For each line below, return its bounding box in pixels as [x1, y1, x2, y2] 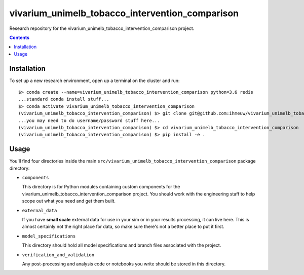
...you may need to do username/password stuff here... [18, 117, 160, 124]
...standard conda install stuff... [18, 96, 109, 102]
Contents [9, 34, 30, 41]
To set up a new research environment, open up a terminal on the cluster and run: [9, 77, 180, 84]
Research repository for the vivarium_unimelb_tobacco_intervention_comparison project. [9, 25, 195, 31]
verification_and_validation [22, 252, 95, 258]
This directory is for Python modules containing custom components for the [22, 184, 180, 190]
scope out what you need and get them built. [22, 198, 116, 204]
